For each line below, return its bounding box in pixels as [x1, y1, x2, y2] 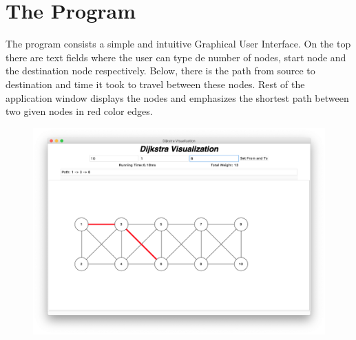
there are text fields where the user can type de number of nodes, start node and [6, 50, 346, 64]
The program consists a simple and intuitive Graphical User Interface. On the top [6, 36, 351, 51]
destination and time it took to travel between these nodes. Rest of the [6, 76, 305, 91]
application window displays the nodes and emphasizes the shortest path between [6, 90, 349, 105]
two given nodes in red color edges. [6, 104, 153, 118]
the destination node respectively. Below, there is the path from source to [6, 63, 315, 78]
